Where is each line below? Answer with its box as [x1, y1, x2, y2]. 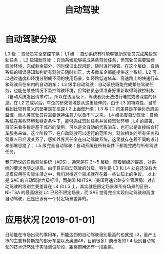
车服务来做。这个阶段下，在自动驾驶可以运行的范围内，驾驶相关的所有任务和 [5, 130, 159, 136]
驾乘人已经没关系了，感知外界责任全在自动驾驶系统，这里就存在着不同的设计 [5, 136, 159, 142]
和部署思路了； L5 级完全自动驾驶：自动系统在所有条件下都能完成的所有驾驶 [5, 142, 158, 148]
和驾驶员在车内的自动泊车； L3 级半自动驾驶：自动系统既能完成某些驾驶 [5, 81, 150, 87]
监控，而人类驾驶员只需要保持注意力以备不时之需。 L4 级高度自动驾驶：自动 [5, 112, 158, 118]
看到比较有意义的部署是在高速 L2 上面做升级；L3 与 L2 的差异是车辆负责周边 [5, 106, 159, 111]
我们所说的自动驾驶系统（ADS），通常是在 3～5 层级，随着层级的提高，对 [5, 159, 152, 165]
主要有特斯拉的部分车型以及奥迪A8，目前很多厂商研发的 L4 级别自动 [13, 237, 151, 243]
